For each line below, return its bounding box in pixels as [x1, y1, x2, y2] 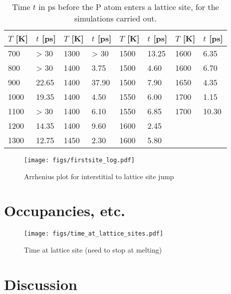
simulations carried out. [74, 12, 157, 24]
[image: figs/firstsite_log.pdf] [24, 157, 135, 164]
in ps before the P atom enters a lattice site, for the [38, 1, 219, 12]
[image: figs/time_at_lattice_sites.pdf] [24, 230, 164, 238]
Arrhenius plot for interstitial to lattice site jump [24, 171, 174, 181]
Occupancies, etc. [4, 200, 126, 221]
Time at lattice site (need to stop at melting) [24, 245, 162, 255]
